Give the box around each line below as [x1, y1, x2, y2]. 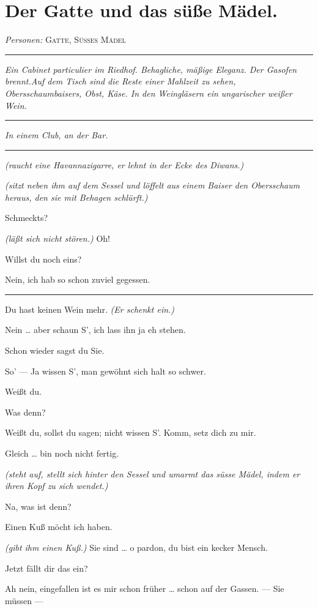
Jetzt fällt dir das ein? [5, 561, 88, 574]
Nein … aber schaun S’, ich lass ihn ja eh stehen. [5, 323, 186, 336]
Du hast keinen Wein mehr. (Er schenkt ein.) [5, 302, 175, 315]
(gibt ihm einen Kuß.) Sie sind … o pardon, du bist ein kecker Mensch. [5, 540, 268, 553]
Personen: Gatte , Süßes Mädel [5, 33, 126, 46]
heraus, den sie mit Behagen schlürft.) [5, 190, 148, 203]
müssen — [5, 594, 43, 607]
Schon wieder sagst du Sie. [5, 344, 105, 357]
